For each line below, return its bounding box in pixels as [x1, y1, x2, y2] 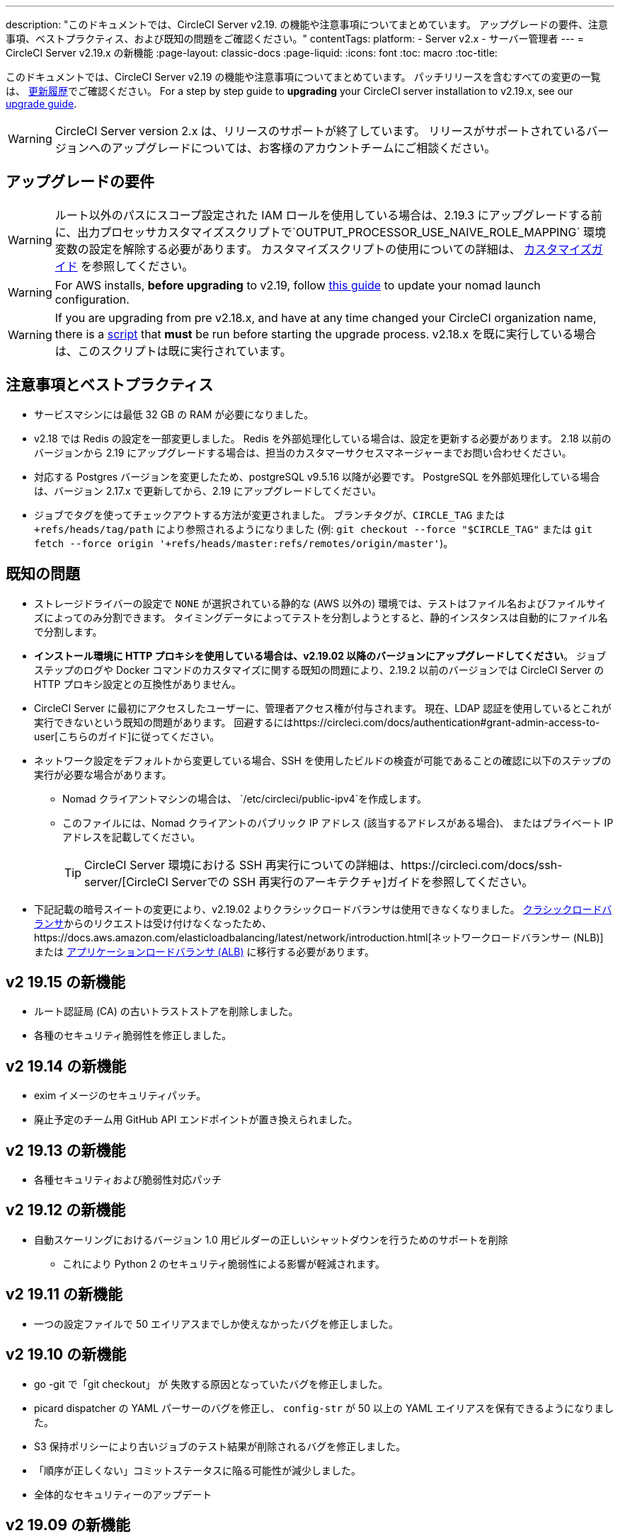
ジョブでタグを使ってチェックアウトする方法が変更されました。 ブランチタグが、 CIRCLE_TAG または [34, 508, 505, 521]
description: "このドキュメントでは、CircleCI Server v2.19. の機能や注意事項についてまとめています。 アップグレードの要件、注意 [6, 18, 608, 30]
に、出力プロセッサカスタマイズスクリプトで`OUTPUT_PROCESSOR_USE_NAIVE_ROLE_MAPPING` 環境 [54, 224, 607, 239]
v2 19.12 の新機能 [6, 1201, 126, 1220]
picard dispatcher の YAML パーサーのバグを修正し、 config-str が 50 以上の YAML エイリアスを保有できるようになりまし [34, 1401, 614, 1414]
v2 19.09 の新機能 [6, 1516, 131, 1534]
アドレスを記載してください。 [62, 830, 201, 843]
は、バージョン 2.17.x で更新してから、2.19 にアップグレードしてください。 [34, 484, 381, 497]
